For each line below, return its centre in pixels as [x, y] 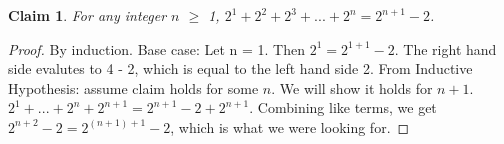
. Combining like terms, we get [343, 107]
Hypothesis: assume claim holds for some [133, 87]
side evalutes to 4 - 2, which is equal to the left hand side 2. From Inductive [240, 68]
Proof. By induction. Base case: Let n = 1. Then [156, 48]
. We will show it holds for [352, 87]
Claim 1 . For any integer [87, 15]
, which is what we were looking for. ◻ [290, 126]
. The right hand [445, 48]
